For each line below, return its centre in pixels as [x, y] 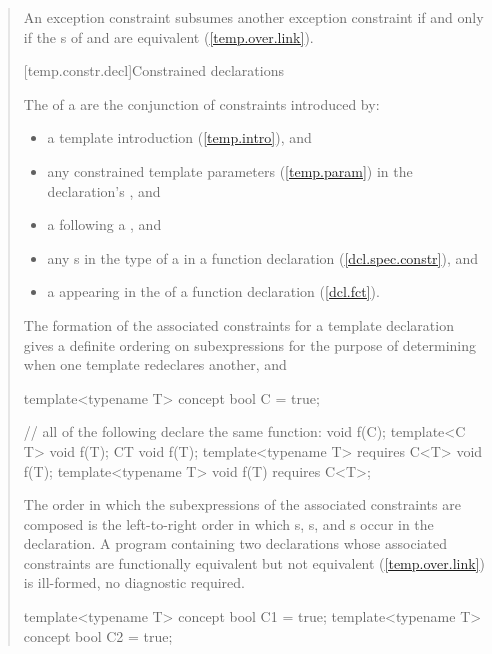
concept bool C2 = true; [98, 635]
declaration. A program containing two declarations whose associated [235, 543]
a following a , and [104, 224]
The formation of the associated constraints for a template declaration [238, 324]
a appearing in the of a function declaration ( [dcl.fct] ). [213, 291]
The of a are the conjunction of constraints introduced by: [201, 103]
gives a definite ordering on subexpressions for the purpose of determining [250, 344]
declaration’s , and [104, 190]
